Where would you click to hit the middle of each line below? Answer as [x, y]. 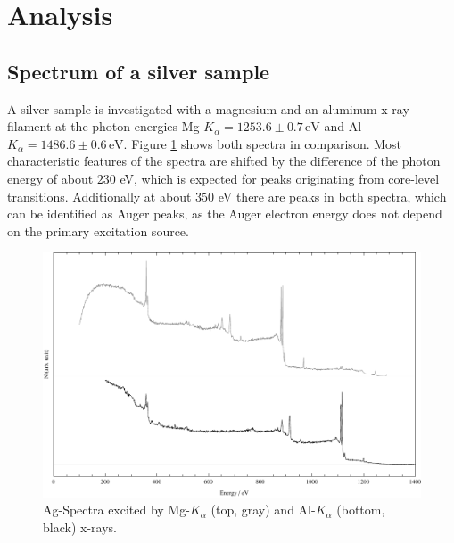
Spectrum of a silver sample [139, 71]
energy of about [50, 178]
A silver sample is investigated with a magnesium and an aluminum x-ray [208, 108]
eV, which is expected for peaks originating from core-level [280, 178]
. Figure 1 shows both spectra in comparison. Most [263, 143]
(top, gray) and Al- [263, 510]
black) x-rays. [80, 527]
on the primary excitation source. [98, 230]
